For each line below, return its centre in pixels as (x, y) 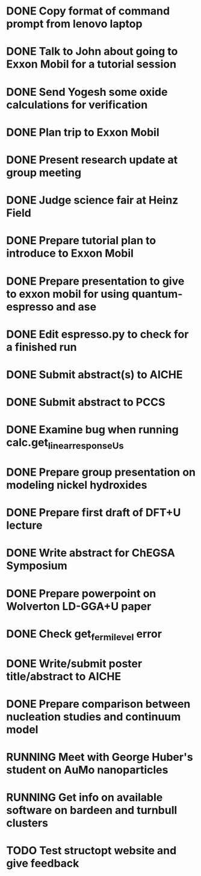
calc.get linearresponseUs (65, 444)
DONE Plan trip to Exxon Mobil (83, 132)
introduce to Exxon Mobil (70, 254)
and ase (76, 307)
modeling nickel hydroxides (77, 485)
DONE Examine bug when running (92, 430)
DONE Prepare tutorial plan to (81, 241)
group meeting (44, 172)
